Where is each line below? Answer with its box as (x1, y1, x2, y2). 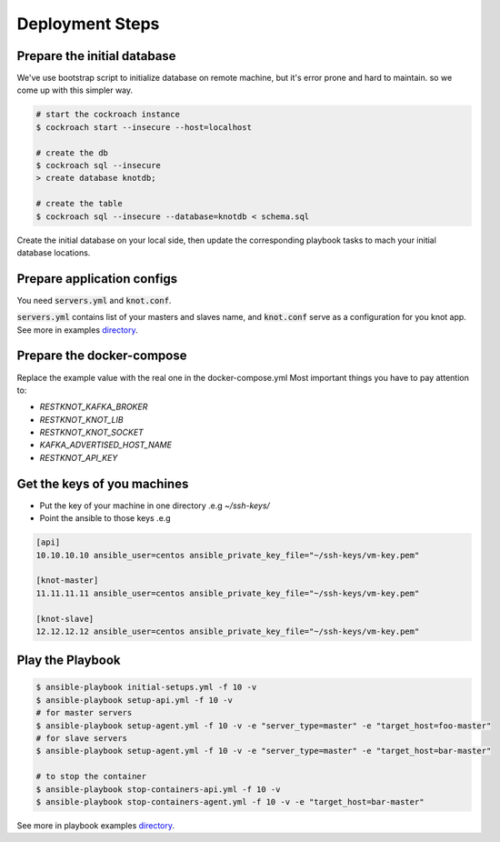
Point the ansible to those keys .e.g (39, 513, 172, 524)
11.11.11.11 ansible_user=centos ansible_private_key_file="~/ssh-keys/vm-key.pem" (35, 587, 420, 598)
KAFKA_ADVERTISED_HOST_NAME (39, 439, 173, 450)
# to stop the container (35, 771, 147, 782)
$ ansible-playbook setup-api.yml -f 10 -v (35, 695, 234, 705)
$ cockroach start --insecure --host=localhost (35, 122, 252, 132)
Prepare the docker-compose (16, 348, 187, 364)
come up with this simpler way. (16, 85, 134, 95)
